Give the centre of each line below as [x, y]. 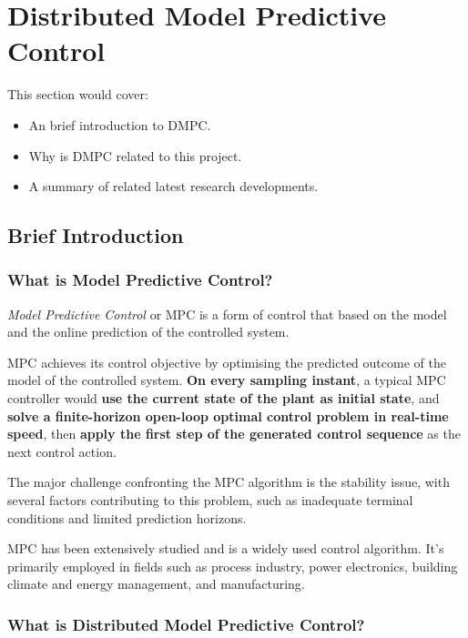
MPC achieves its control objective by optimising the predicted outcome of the [227, 362]
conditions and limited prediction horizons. [127, 517]
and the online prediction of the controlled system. [148, 332]
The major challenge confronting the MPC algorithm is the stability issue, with [229, 482]
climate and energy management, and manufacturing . [156, 584]
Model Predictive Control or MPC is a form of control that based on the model [227, 314]
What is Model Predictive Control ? [140, 280]
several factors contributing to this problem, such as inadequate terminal [210, 500]
